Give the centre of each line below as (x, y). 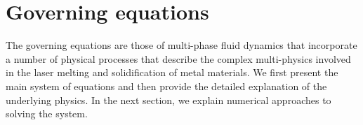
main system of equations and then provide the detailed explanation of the (166, 86)
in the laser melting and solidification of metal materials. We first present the (172, 72)
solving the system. (47, 113)
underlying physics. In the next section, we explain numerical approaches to (169, 100)
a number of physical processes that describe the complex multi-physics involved (178, 58)
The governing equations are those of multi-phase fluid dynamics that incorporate (181, 45)
